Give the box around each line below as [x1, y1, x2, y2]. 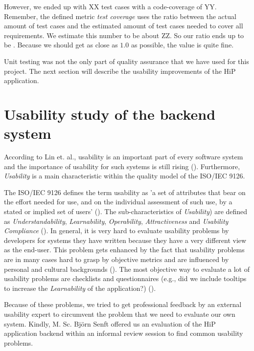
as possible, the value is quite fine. [131, 40, 234, 50]
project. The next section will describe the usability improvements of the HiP [4, 66, 236, 76]
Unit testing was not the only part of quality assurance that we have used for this [4, 56, 249, 66]
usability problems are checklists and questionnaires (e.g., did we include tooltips [4, 273, 247, 284]
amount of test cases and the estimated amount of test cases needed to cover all [4, 21, 243, 31]
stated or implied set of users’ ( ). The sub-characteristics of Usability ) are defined [4, 206, 248, 217]
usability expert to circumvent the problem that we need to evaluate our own [4, 308, 235, 319]
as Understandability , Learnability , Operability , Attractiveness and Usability [4, 216, 229, 226]
